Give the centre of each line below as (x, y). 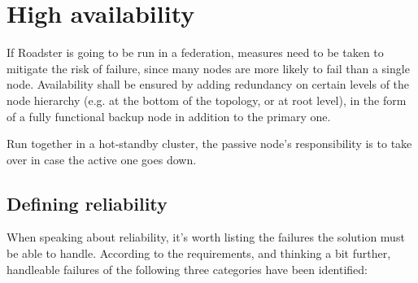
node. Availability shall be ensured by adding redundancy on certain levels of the (208, 84)
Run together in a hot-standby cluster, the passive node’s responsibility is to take (209, 144)
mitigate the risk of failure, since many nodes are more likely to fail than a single (208, 68)
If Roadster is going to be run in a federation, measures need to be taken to (195, 52)
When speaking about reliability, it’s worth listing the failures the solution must (206, 237)
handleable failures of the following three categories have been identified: (187, 269)
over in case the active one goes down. (102, 159)
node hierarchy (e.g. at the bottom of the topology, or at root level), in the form (207, 100)
